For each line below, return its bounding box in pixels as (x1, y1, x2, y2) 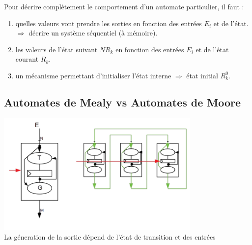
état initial (186, 70, 218, 80)
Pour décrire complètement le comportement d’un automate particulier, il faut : (4, 1, 244, 11)
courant (15, 54, 39, 64)
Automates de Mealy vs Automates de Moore (4, 94, 241, 109)
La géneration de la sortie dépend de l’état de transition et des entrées (4, 232, 216, 242)
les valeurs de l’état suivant (15, 44, 98, 54)
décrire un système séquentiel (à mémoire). (28, 28, 158, 38)
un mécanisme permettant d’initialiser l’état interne (15, 70, 171, 80)
